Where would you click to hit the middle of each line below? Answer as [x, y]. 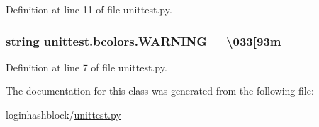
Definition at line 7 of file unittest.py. [86, 67]
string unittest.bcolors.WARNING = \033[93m [144, 41]
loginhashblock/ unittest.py [63, 114]
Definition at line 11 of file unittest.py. [89, 9]
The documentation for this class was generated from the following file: [160, 91]
